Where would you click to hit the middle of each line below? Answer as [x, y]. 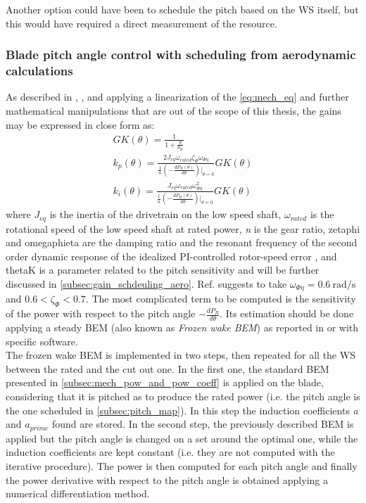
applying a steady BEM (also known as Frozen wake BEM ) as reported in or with [182, 327]
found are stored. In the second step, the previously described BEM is [203, 424]
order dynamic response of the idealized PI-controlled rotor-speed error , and [171, 256]
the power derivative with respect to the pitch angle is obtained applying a [167, 479]
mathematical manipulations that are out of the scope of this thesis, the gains [173, 110]
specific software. [42, 341]
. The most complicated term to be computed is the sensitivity [221, 299]
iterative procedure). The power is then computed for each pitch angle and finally [182, 465]
